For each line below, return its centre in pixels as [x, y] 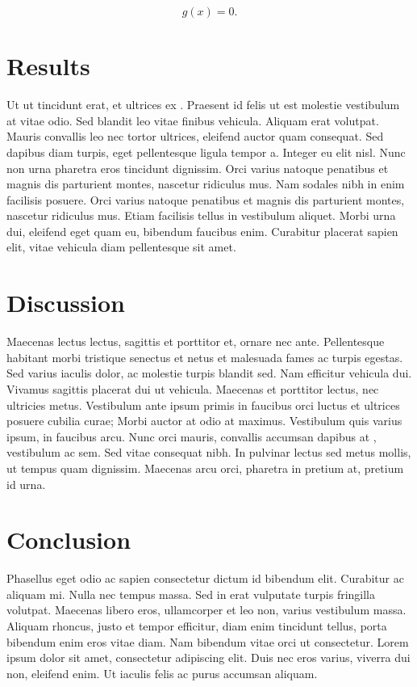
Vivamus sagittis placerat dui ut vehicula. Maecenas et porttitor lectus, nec [193, 388]
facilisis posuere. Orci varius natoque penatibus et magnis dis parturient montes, [206, 199]
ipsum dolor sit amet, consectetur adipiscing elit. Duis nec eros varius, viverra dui [208, 657]
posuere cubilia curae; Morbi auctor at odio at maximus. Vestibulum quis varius [204, 421]
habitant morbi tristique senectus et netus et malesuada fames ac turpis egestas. [205, 357]
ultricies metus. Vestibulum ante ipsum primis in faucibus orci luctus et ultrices [203, 405]
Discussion [66, 303]
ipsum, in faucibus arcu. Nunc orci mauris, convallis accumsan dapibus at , [192, 436]
